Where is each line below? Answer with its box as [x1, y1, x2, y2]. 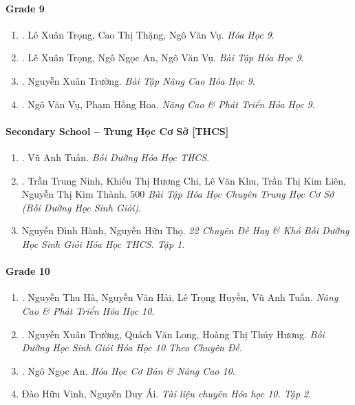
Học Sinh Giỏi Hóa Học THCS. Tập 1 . [21, 236, 185, 251]
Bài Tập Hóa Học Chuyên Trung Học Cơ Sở [148, 187, 334, 201]
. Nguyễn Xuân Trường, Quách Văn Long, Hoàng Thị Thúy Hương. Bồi [21, 326, 325, 341]
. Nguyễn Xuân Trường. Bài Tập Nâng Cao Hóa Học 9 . [21, 73, 255, 87]
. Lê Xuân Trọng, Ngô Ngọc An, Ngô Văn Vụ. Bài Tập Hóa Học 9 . [21, 50, 304, 65]
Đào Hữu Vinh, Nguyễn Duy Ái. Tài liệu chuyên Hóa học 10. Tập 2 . [21, 386, 312, 401]
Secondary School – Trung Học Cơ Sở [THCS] [6, 123, 229, 138]
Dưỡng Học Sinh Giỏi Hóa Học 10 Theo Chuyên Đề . [21, 340, 242, 355]
